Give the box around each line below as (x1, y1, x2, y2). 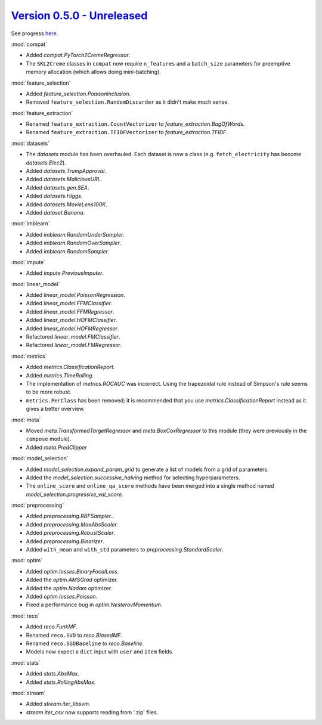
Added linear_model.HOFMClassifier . (26, 317, 117, 324)
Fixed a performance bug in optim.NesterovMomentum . (26, 601, 163, 608)
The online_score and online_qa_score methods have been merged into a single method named (26, 482, 274, 489)
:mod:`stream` (11, 689, 46, 696)
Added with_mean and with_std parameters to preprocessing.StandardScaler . (26, 546, 224, 553)
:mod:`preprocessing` (11, 501, 64, 509)
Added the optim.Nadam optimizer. (26, 584, 113, 591)
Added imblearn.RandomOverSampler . (26, 239, 122, 247)
